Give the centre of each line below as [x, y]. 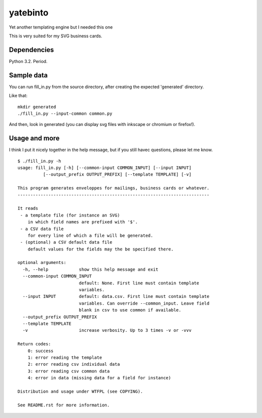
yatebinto [29, 13]
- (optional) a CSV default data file [66, 242]
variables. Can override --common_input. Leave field [144, 303]
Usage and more [34, 138]
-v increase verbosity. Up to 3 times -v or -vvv [107, 330]
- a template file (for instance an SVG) [70, 215]
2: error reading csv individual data [74, 364]
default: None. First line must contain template [139, 283]
